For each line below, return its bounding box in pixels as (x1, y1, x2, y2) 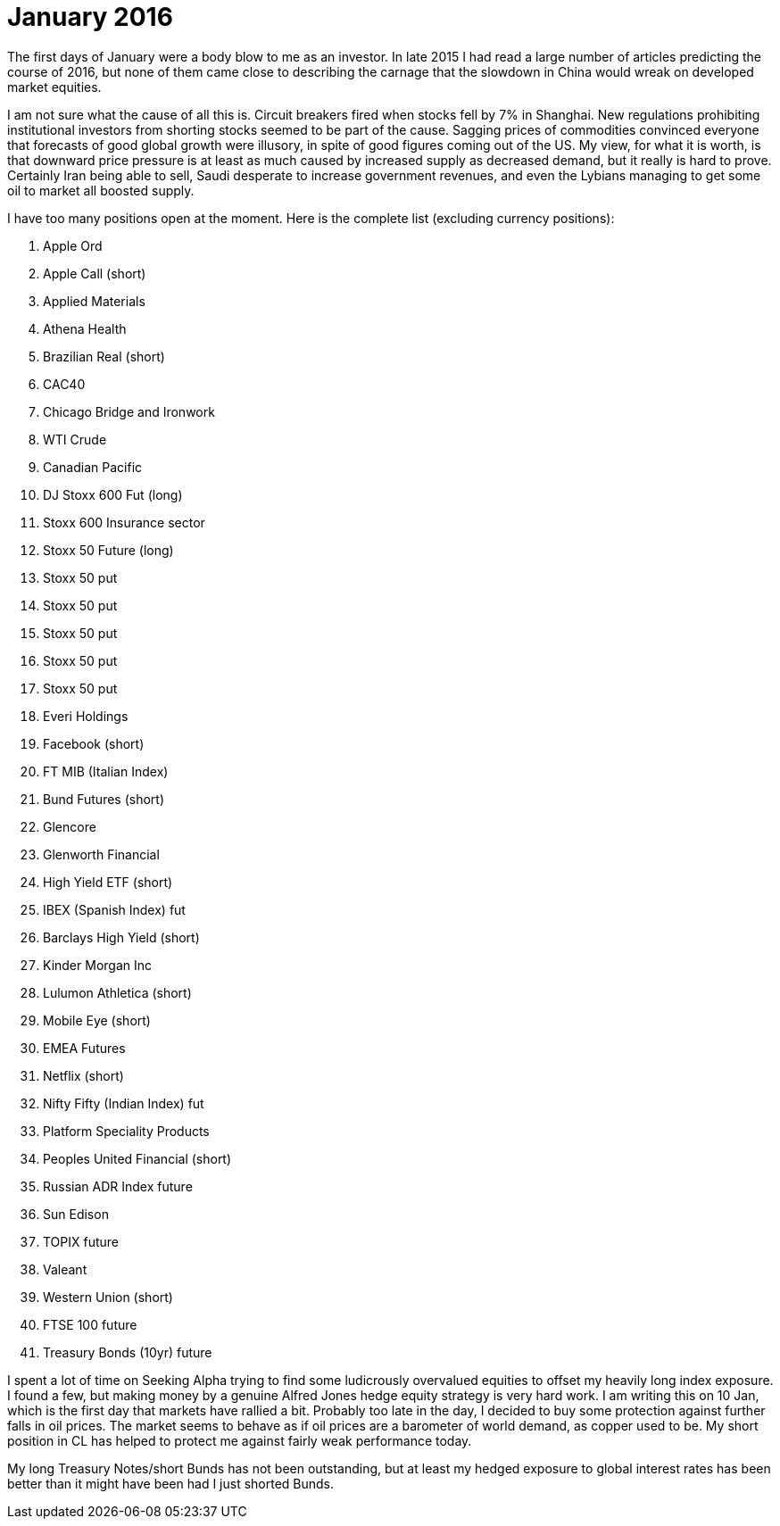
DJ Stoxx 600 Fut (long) (43, 486, 183, 502)
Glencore (43, 818, 96, 834)
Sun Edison (43, 1206, 109, 1222)
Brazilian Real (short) (43, 348, 165, 364)
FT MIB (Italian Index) (43, 763, 169, 779)
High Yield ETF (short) (43, 874, 173, 890)
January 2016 (7, 2, 173, 32)
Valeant (43, 1261, 87, 1277)
